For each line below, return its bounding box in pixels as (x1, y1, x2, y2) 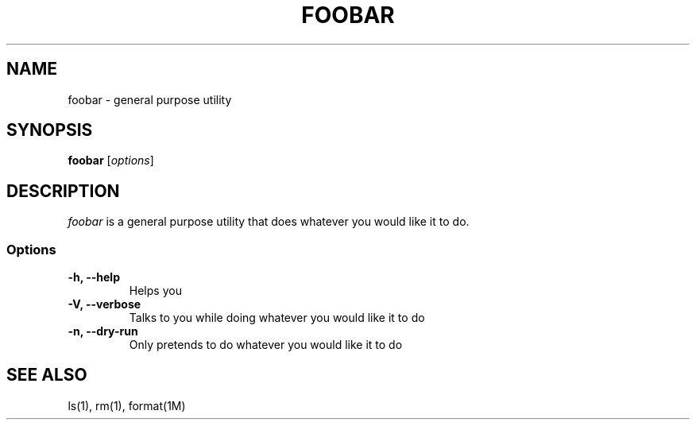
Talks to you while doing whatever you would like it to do (129, 311, 425, 325)
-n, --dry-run (68, 324, 138, 339)
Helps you (129, 284, 182, 298)
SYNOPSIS (6, 120, 93, 141)
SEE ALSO (6, 365, 87, 385)
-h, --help (68, 270, 120, 285)
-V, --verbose (68, 297, 141, 312)
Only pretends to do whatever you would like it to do (129, 338, 403, 352)
